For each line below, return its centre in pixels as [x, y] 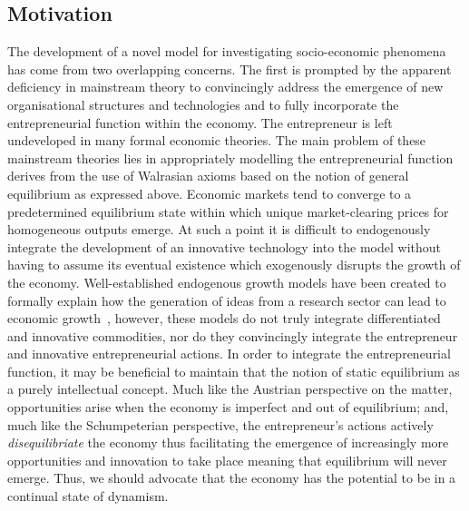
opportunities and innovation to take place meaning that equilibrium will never [227, 460]
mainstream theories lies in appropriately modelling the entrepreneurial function [230, 157]
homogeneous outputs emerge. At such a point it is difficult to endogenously [219, 229]
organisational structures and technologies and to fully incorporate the [203, 104]
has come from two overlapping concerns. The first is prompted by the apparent [230, 69]
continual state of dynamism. [88, 496]
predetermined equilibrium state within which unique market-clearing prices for [228, 211]
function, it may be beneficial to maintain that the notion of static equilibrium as [234, 371]
